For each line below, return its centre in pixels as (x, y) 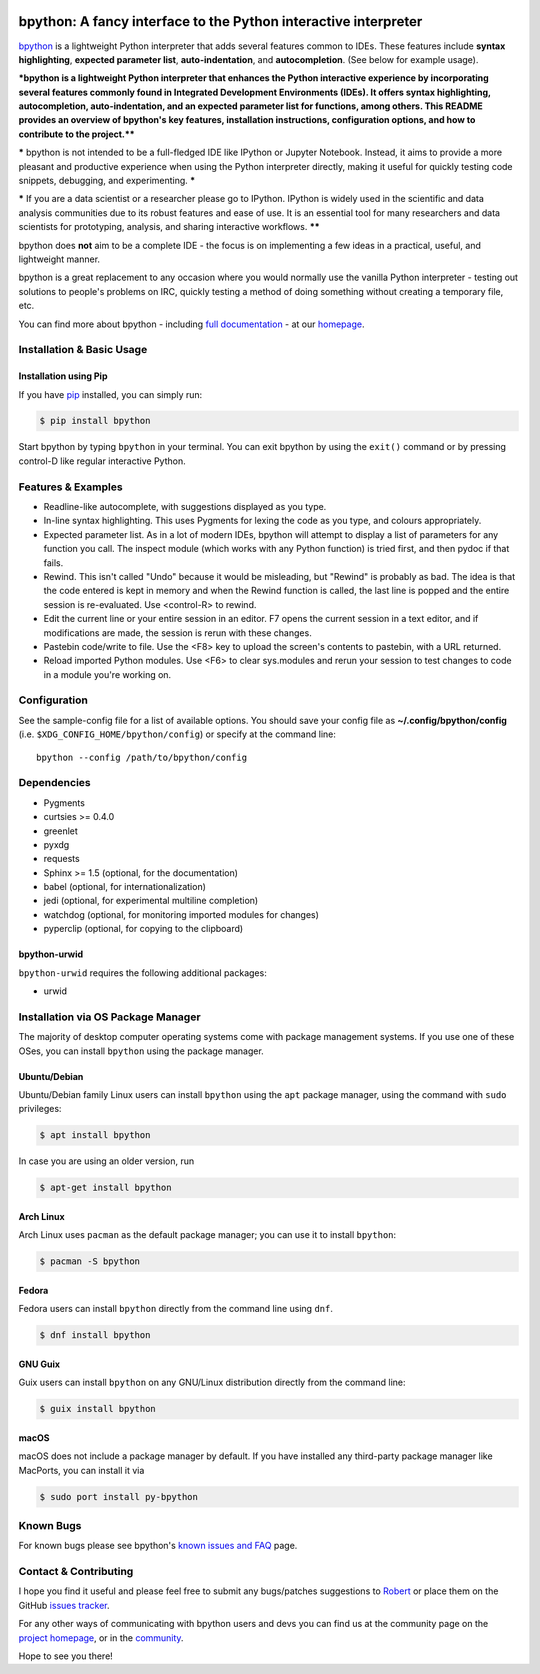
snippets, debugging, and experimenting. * (107, 181)
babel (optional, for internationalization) (125, 887)
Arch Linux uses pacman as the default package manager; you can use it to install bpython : (207, 1235)
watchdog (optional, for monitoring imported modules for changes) (181, 914)
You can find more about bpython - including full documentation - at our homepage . (191, 324)
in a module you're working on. (107, 674)
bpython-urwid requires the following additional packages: (142, 972)
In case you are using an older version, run (106, 1161)
